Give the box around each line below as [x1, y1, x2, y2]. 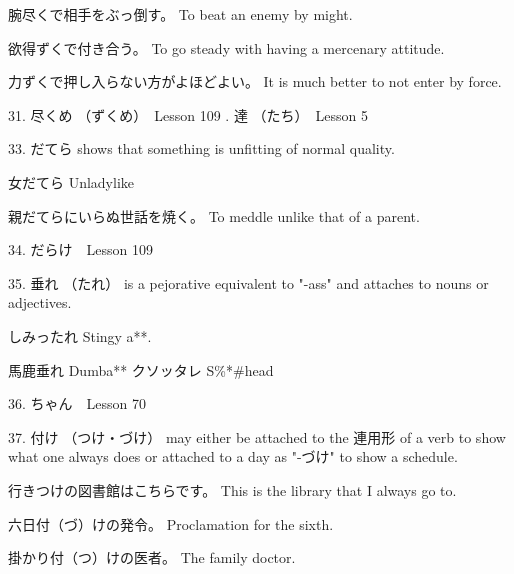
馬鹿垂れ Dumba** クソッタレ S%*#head [8, 359, 274, 380]
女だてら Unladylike [8, 171, 135, 192]
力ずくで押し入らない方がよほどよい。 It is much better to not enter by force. [8, 71, 502, 92]
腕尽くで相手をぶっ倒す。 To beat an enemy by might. [8, 4, 353, 24]
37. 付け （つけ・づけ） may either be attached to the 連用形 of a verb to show [8, 426, 506, 447]
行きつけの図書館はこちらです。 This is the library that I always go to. [8, 479, 457, 500]
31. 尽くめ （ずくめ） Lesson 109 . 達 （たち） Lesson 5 [8, 104, 368, 125]
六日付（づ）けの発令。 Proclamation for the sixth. [8, 513, 334, 534]
